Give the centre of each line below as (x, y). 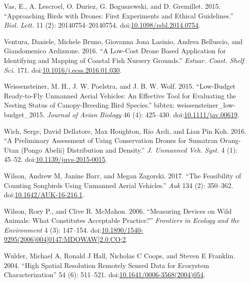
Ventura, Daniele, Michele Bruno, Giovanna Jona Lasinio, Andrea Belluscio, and (123, 41)
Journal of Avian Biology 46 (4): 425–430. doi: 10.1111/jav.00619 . (143, 114)
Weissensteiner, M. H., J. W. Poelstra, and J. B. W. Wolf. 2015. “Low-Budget (120, 86)
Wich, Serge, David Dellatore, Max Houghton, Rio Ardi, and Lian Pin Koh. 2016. (125, 131)
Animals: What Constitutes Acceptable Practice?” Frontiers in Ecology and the (122, 220)
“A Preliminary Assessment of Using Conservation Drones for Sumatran (111, 140)
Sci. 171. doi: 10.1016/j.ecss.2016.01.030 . (63, 70)
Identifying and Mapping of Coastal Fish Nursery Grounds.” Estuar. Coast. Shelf (124, 60)
